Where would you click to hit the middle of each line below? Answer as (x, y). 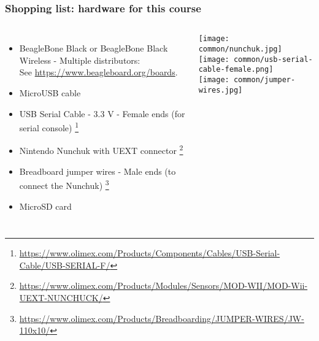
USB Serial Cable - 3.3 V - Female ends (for (102, 113)
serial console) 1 (49, 127)
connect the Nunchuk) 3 (64, 184)
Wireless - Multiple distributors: (80, 60)
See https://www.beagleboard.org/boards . (98, 72)
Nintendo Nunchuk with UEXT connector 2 (101, 150)
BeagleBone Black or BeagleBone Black (94, 48)
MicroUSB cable (50, 93)
